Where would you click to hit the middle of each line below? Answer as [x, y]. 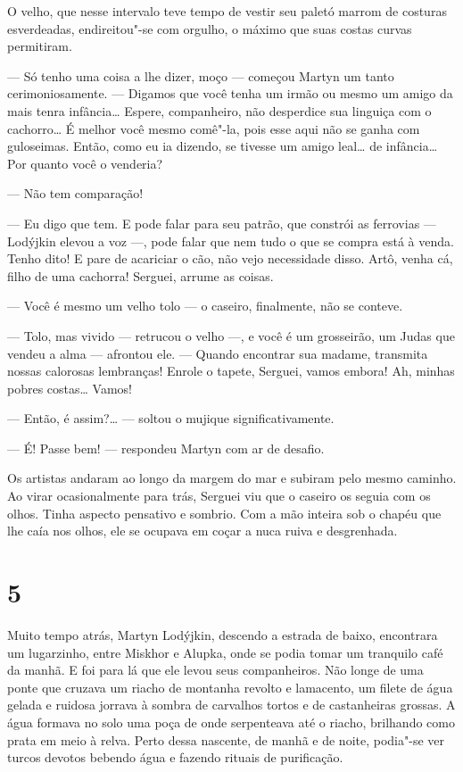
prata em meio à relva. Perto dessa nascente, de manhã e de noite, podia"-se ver [226, 739]
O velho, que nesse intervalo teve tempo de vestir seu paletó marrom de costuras [227, 11]
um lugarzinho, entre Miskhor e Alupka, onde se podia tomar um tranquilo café [225, 652]
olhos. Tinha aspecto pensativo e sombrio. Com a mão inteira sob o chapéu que [224, 513]
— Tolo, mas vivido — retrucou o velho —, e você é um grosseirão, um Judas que [231, 335]
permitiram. [40, 46]
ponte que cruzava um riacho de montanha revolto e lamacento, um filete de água [230, 687]
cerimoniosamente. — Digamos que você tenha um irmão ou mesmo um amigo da [230, 93]
